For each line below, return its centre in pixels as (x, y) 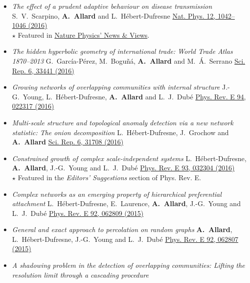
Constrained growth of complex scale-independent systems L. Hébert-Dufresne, (129, 158)
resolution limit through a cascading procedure (80, 274)
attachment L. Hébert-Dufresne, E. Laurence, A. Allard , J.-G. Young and (126, 203)
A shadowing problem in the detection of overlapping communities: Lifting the (128, 265)
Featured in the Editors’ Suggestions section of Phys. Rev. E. (109, 177)
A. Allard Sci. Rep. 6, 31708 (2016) (68, 142)
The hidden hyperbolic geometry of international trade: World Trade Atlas (122, 51)
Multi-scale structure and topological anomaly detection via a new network (123, 122)
